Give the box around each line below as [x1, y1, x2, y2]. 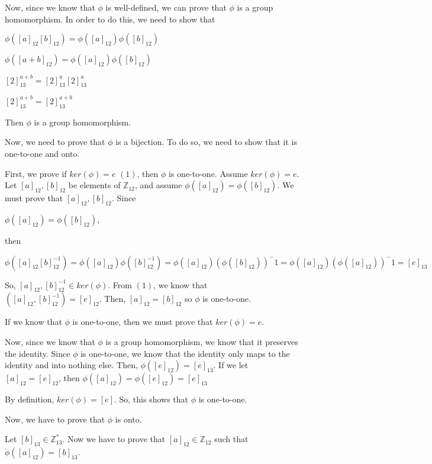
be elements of [68, 179, 121, 191]
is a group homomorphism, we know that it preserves [105, 335, 298, 347]
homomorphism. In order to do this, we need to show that [5, 12, 215, 25]
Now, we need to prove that [5, 136, 105, 148]
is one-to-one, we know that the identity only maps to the [80, 347, 290, 359]
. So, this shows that [114, 393, 188, 405]
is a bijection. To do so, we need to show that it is [115, 136, 297, 148]
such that [214, 433, 249, 445]
